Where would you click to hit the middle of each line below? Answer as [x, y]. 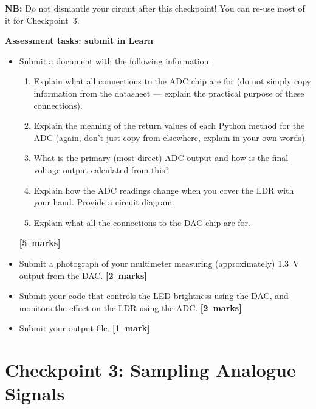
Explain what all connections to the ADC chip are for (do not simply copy [173, 81]
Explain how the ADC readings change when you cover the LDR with [164, 190]
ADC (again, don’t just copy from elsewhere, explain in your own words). [170, 137]
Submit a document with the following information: [115, 60]
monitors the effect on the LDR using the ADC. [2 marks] [130, 307]
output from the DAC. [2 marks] [83, 275]
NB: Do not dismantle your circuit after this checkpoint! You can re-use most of [155, 8]
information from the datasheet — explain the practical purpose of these [169, 93]
